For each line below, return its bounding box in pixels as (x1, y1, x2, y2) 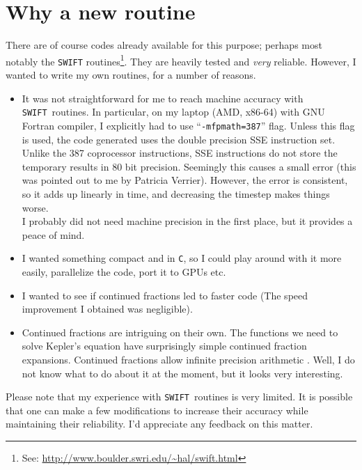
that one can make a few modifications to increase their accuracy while (6, 402, 308, 417)
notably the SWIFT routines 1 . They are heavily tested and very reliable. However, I (6, 52, 356, 68)
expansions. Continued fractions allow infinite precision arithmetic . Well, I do (22, 352, 355, 366)
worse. (22, 200, 49, 214)
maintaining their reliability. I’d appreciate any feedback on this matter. (6, 416, 313, 431)
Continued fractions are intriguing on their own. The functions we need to (22, 324, 338, 339)
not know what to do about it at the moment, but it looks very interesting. (22, 366, 343, 380)
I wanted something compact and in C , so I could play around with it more (22, 251, 342, 265)
